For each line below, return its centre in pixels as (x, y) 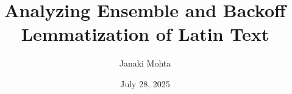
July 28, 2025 (145, 83)
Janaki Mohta (145, 63)
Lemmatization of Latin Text (145, 34)
